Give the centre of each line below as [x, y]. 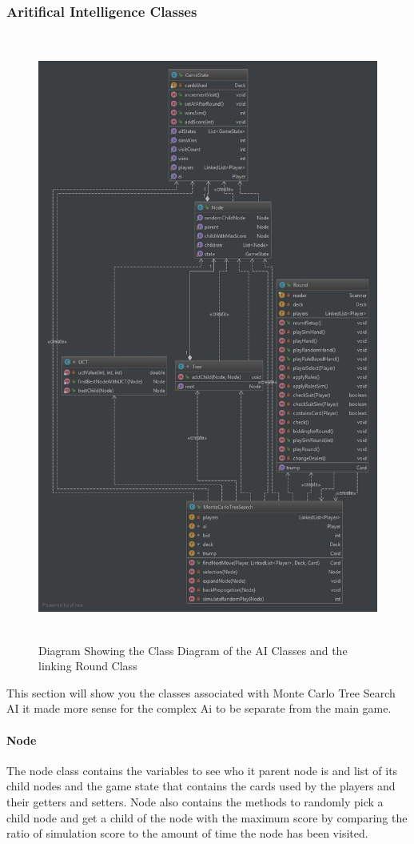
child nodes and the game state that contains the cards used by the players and [201, 786]
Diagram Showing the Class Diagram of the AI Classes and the [193, 650]
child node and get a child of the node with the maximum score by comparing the [207, 817]
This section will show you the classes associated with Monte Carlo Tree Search [201, 692]
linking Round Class [88, 666]
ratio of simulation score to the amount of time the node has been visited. [187, 833]
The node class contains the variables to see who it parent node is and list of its [202, 770]
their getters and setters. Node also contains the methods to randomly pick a [195, 802]
